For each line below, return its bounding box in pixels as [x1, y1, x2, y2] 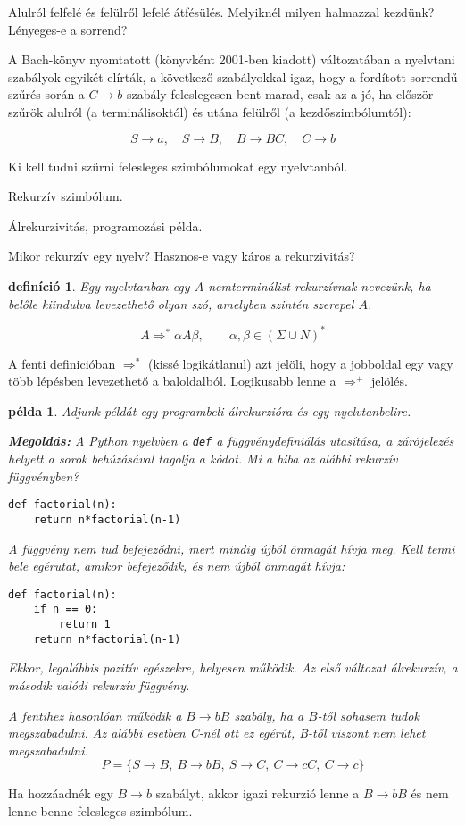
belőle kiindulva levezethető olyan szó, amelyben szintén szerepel [8, 294, 354, 313]
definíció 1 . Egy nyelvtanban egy [8, 276, 190, 295]
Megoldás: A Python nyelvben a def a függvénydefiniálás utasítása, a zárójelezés [8, 431, 454, 450]
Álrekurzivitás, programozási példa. [8, 216, 203, 235]
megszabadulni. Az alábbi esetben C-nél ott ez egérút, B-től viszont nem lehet [8, 723, 426, 742]
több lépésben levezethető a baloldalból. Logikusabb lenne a [8, 371, 336, 390]
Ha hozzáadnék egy [8, 784, 113, 803]
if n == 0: [33, 603, 98, 616]
